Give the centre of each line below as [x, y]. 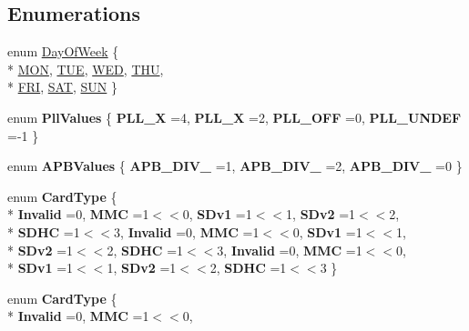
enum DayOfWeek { [63, 51]
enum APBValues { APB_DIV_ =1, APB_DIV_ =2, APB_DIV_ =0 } [235, 166]
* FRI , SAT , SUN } [62, 87]
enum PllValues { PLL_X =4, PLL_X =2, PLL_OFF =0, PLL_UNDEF [234, 117]
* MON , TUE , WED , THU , [86, 69]
